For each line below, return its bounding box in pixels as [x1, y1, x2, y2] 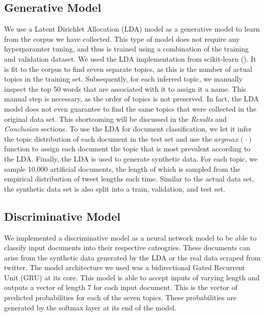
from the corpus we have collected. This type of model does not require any [4, 33, 240, 44]
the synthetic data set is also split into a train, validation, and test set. [4, 183, 225, 194]
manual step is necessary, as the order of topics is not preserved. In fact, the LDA [4, 93, 259, 104]
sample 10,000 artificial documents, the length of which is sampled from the [4, 163, 241, 174]
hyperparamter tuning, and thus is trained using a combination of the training [4, 43, 249, 54]
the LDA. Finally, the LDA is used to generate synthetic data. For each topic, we [4, 153, 258, 164]
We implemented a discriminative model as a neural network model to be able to [4, 232, 257, 243]
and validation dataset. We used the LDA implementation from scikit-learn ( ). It [4, 53, 256, 64]
